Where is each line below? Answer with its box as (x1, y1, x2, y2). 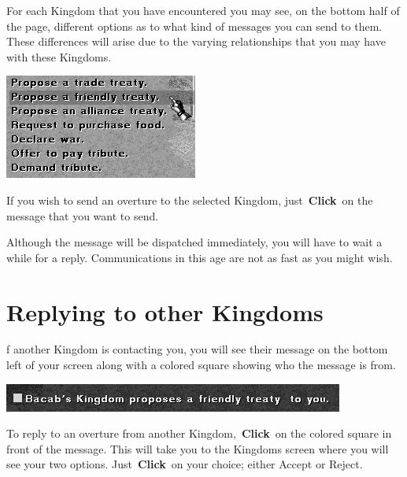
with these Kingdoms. (6, 48, 112, 65)
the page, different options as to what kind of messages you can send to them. (6, 17, 383, 34)
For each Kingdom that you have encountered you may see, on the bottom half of (6, 2, 400, 18)
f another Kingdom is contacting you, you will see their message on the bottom (6, 341, 388, 357)
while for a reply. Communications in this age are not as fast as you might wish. (6, 249, 393, 265)
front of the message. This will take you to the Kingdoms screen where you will (6, 440, 389, 457)
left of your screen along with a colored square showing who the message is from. (6, 357, 396, 373)
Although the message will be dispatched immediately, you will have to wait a (6, 234, 383, 250)
